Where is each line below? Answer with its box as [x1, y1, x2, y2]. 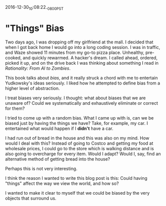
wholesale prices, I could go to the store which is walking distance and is [5, 145, 154, 151]
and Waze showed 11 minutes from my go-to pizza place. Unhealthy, [5, 49, 145, 55]
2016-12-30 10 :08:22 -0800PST [5, 4, 63, 11]
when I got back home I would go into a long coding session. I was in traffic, [5, 44, 161, 50]
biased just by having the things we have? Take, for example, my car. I [5, 120, 148, 126]
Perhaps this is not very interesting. [5, 165, 78, 171]
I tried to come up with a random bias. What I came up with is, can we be [5, 115, 154, 121]
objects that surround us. [5, 195, 56, 201]
